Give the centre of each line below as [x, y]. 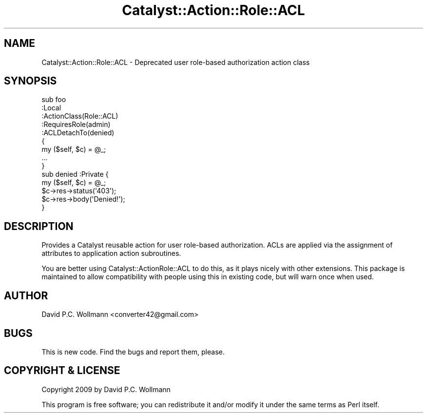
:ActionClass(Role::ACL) [80, 116]
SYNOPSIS [30, 81]
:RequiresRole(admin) [76, 125]
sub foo [54, 100]
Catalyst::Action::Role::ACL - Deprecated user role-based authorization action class [176, 62]
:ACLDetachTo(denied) [78, 133]
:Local [51, 108]
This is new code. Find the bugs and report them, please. [133, 352]
